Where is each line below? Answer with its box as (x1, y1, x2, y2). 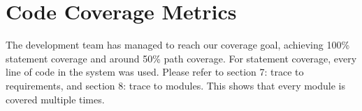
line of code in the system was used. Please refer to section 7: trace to (6, 65, 304, 79)
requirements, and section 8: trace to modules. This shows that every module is (6, 78, 345, 92)
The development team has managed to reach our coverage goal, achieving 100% (6, 37, 350, 52)
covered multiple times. (6, 92, 105, 106)
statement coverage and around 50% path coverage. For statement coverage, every (6, 51, 357, 65)
